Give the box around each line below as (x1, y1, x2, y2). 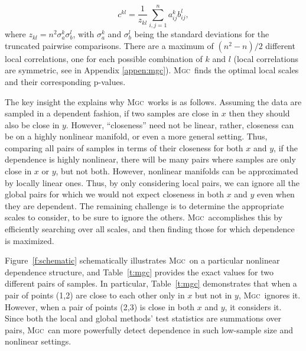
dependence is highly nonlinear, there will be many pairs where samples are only (5, 153, 296, 165)
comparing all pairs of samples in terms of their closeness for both (5, 141, 243, 154)
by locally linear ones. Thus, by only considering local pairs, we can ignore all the (5, 176, 300, 188)
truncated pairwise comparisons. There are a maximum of (5, 39, 214, 51)
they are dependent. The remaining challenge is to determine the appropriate (5, 199, 284, 212)
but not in (195, 289, 232, 301)
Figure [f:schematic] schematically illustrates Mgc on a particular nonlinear (5, 254, 280, 266)
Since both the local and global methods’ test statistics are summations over (5, 312, 282, 324)
